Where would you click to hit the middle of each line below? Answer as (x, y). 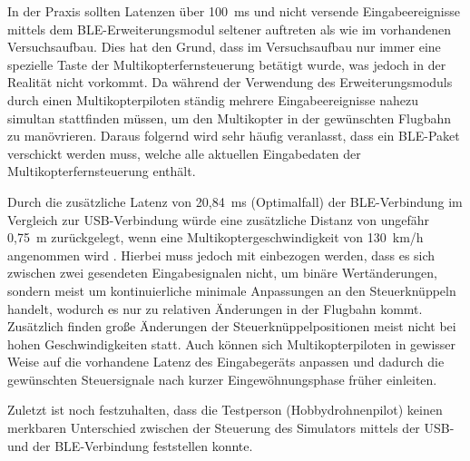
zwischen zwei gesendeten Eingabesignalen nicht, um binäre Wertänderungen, (222, 273)
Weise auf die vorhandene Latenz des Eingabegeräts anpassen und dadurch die (226, 362)
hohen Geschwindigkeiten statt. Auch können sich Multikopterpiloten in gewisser (232, 343)
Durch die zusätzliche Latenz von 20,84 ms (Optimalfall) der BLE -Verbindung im (235, 201)
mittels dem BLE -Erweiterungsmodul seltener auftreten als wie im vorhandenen (229, 29)
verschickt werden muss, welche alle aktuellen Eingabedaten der (184, 153)
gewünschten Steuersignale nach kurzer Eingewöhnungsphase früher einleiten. (222, 379)
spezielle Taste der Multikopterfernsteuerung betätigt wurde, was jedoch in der (227, 64)
